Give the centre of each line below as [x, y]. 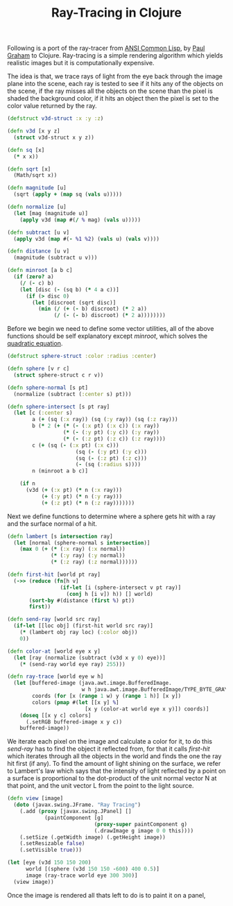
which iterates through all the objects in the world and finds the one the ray [114, 756]
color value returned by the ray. [52, 106]
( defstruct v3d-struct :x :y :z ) [55, 119]
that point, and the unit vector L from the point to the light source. [101, 786]
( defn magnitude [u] [37, 188]
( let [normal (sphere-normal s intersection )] [82, 542]
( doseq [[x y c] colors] [55, 715]
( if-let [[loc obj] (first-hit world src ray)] [84, 626]
